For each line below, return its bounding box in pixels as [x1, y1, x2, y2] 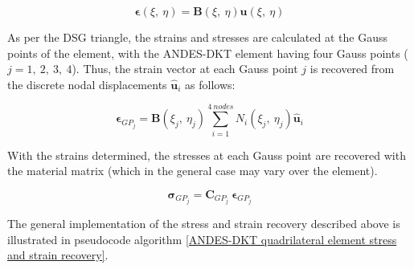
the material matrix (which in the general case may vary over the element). [7, 162, 378, 179]
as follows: [185, 75, 236, 92]
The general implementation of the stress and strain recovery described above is [7, 215, 400, 232]
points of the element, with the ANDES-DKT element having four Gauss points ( [7, 44, 408, 61]
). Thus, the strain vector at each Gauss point [72, 60, 298, 77]
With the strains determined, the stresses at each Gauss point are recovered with [7, 146, 406, 163]
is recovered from [309, 60, 395, 77]
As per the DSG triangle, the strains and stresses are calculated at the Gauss [7, 29, 387, 45]
